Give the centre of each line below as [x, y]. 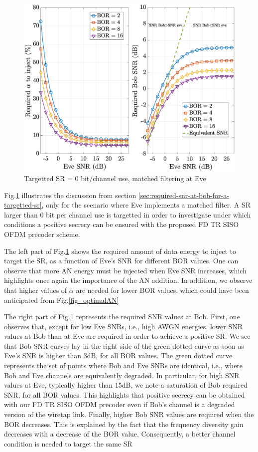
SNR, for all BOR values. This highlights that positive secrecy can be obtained [125, 394]
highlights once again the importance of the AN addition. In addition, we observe [128, 280]
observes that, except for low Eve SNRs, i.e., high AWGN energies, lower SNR [124, 326]
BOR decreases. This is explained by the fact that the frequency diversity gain [124, 424]
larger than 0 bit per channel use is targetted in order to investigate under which [128, 214]
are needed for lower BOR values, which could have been [162, 290]
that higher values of [36, 290]
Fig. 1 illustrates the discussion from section [70, 195]
